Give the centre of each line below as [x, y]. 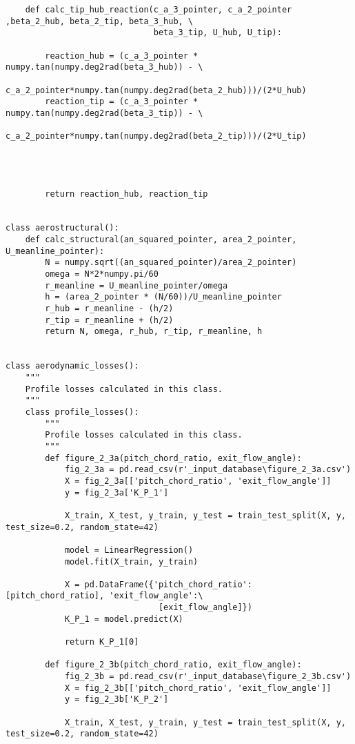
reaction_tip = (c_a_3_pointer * [122, 102]
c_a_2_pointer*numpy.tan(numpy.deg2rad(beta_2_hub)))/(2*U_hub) [156, 90]
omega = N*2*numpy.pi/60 [102, 274]
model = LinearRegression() [129, 550]
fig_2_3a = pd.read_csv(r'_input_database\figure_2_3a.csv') [208, 470]
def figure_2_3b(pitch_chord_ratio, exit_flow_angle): [173, 665]
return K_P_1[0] [102, 642]
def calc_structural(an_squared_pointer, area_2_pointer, [161, 240]
